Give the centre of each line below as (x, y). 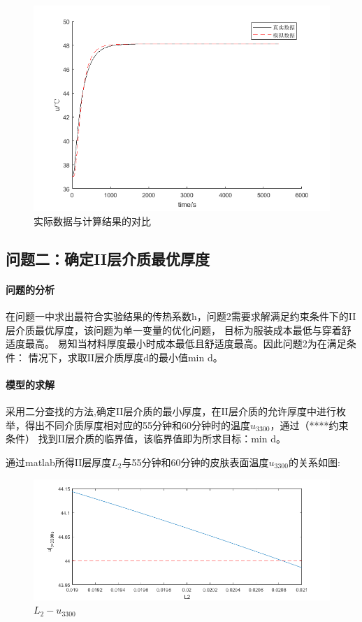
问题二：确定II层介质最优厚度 (108, 258)
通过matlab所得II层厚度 (59, 462)
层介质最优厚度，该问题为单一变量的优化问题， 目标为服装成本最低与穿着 (174, 330)
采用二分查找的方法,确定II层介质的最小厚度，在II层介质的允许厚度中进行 (171, 411)
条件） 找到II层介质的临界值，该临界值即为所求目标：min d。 (146, 439)
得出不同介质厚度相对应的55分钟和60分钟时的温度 (137, 425)
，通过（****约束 (309, 425)
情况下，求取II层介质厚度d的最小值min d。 (125, 357)
